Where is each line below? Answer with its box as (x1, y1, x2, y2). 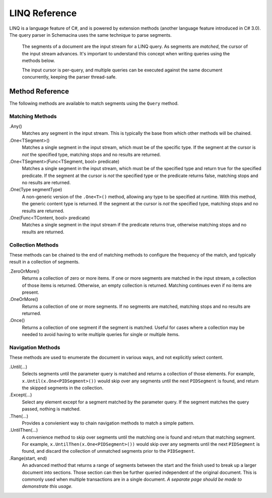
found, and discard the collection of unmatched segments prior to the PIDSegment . (22, 448, 195, 454)
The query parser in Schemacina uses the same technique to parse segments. (9, 32, 172, 38)
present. (22, 289, 40, 295)
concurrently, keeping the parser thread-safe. (22, 73, 117, 80)
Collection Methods (9, 241, 59, 248)
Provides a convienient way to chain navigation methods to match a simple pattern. (22, 420, 194, 426)
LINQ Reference (9, 8, 77, 19)
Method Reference (9, 87, 69, 96)
